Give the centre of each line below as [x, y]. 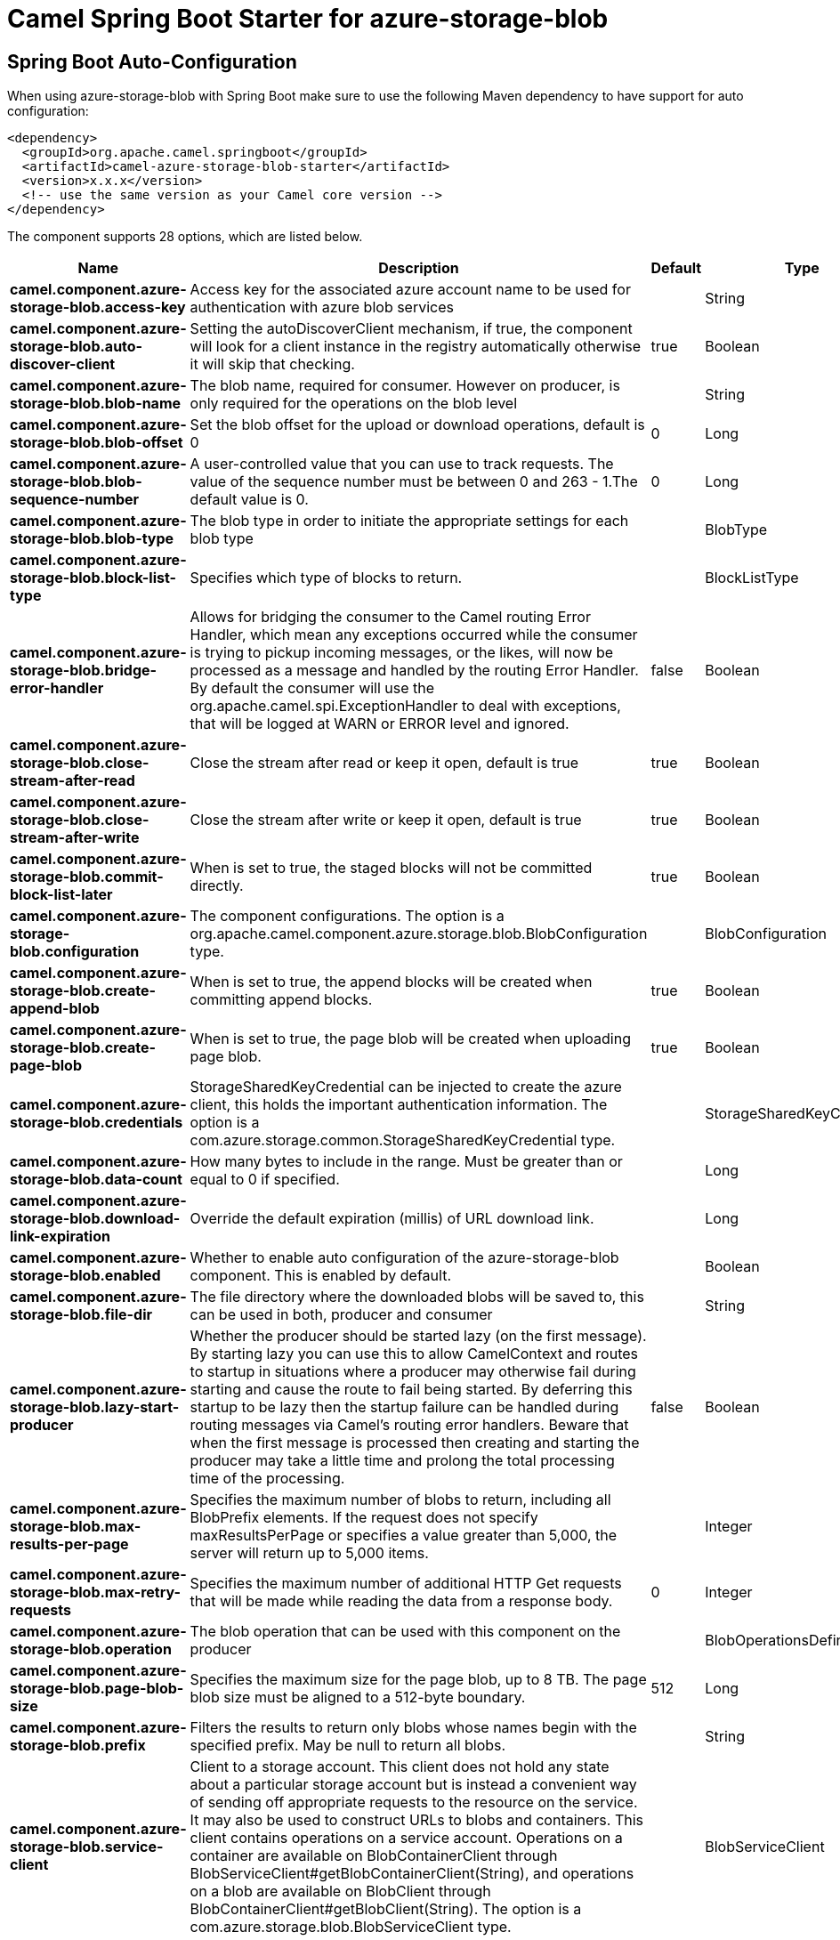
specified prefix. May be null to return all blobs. [348, 1746]
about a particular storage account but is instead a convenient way [413, 1785]
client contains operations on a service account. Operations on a [406, 1838]
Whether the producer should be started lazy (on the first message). [418, 1336]
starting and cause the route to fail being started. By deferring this [411, 1390]
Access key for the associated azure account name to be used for [410, 290]
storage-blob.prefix [78, 1746]
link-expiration [60, 1237]
